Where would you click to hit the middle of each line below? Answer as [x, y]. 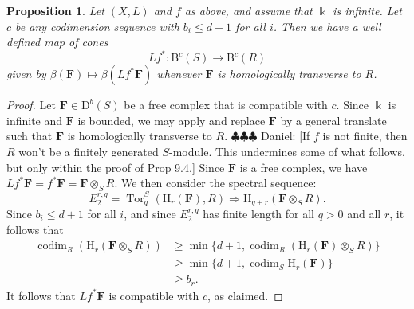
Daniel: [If [286, 136]
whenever [179, 74]
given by [26, 74]
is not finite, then [365, 136]
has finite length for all [259, 213]
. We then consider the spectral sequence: [215, 183]
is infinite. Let [367, 10]
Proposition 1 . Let [55, 10]
